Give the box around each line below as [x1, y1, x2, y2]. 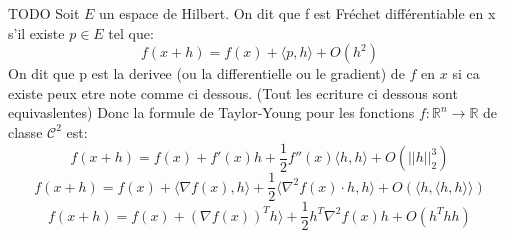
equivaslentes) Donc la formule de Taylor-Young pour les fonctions [8, 102, 415, 123]
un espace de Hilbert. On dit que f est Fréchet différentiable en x [99, 3, 496, 23]
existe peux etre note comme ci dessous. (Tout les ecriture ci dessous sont [8, 82, 458, 103]
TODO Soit [8, 3, 80, 23]
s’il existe [8, 22, 65, 43]
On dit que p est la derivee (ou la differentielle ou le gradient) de [8, 63, 405, 84]
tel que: [108, 22, 154, 43]
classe [8, 121, 43, 142]
